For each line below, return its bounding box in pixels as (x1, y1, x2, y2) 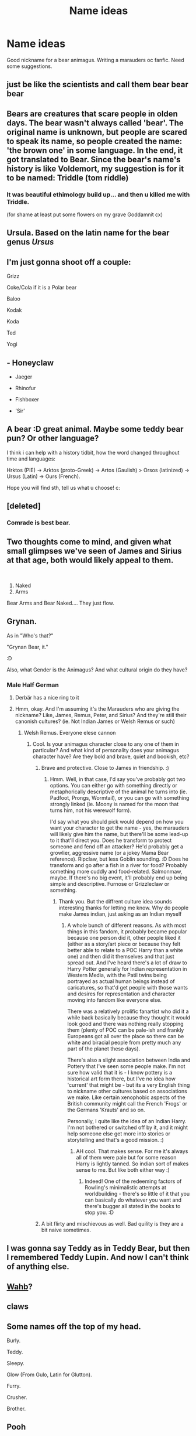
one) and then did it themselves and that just (67, 953, 174, 960)
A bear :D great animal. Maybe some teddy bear (6, 424, 184, 434)
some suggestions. (6, 63, 52, 70)
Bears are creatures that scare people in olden (6, 108, 178, 118)
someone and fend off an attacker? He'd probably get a (50, 843, 183, 850)
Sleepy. (6, 1360, 25, 1367)
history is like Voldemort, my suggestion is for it (6, 163, 184, 173)
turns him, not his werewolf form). (50, 807, 132, 814)
